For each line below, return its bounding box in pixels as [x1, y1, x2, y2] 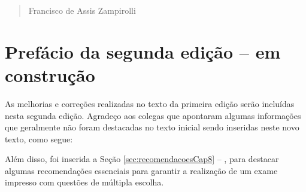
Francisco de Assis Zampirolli [28, 4, 136, 16]
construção [5, 62, 95, 87]
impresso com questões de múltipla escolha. [5, 176, 164, 188]
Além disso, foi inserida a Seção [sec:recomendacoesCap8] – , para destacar [5, 153, 279, 165]
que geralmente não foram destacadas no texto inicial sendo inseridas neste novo [5, 121, 299, 133]
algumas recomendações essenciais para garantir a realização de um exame [5, 164, 278, 176]
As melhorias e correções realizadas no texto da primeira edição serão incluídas [5, 97, 295, 109]
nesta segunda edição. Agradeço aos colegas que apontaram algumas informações [5, 109, 301, 121]
